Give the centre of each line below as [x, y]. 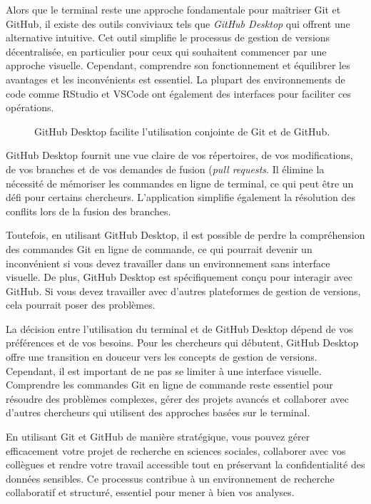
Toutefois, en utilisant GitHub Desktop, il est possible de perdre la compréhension [185, 235]
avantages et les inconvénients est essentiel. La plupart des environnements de [176, 79]
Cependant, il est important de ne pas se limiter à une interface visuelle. [164, 370]
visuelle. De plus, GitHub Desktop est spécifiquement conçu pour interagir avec [179, 277]
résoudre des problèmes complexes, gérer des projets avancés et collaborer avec [178, 398]
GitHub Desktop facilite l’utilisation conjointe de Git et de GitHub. [182, 131]
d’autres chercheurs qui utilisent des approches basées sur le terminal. [158, 412]
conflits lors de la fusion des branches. [88, 211]
